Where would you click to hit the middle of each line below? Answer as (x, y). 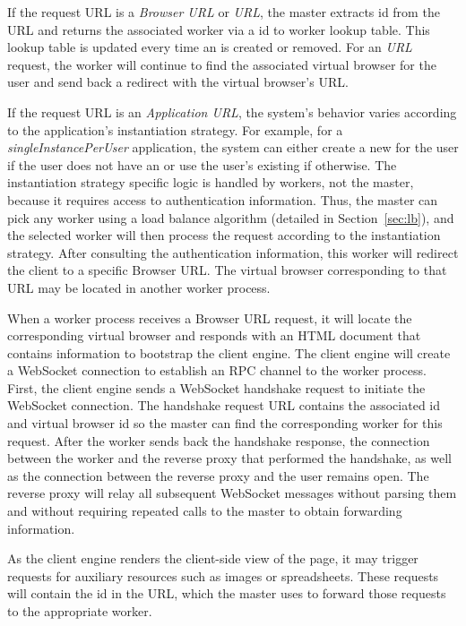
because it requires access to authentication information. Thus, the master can (223, 199)
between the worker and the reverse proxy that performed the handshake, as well (229, 458)
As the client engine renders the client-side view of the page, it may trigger (213, 558)
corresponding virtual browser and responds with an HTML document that (214, 335)
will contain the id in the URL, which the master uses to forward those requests (227, 593)
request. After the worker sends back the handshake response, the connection (219, 440)
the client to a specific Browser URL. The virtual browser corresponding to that (227, 270)
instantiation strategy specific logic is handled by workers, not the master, (211, 182)
